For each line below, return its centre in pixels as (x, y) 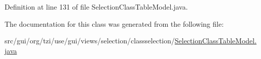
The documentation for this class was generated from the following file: (114, 23)
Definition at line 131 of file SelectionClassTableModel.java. (96, 7)
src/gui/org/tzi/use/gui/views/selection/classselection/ (90, 41)
